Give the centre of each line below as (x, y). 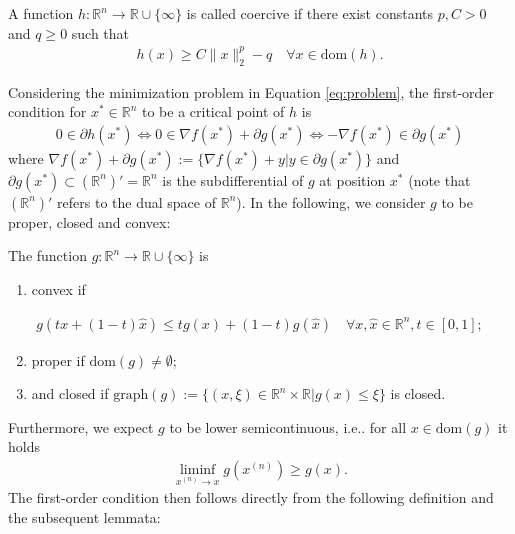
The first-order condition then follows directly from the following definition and (251, 497)
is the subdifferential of (233, 179)
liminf (197, 469)
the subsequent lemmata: (84, 517)
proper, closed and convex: (89, 221)
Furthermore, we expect (81, 426)
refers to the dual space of (137, 201)
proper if (58, 359)
